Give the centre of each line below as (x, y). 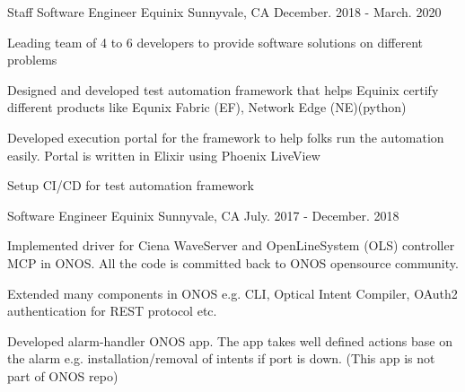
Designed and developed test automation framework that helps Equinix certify (223, 89)
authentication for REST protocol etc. (112, 311)
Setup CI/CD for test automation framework (131, 185)
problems (32, 60)
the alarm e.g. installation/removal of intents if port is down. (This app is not (221, 358)
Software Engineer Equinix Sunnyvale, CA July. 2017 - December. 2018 (203, 215)
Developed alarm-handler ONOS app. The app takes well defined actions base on (230, 340)
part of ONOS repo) (63, 375)
